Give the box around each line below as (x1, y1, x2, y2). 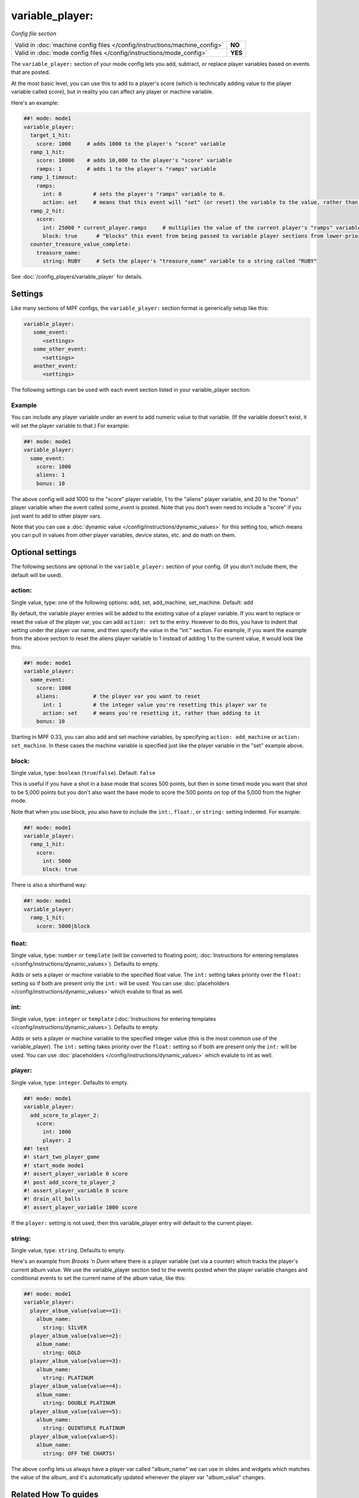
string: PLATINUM (42, 1375, 94, 1381)
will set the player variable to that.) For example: (11, 422, 130, 429)
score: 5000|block (36, 923, 90, 929)
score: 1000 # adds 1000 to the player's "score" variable (36, 140, 226, 147)
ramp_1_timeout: (30, 174, 78, 181)
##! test (23, 1145, 50, 1152)
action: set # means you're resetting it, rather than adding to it (42, 710, 260, 717)
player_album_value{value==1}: (30, 1307, 122, 1314)
